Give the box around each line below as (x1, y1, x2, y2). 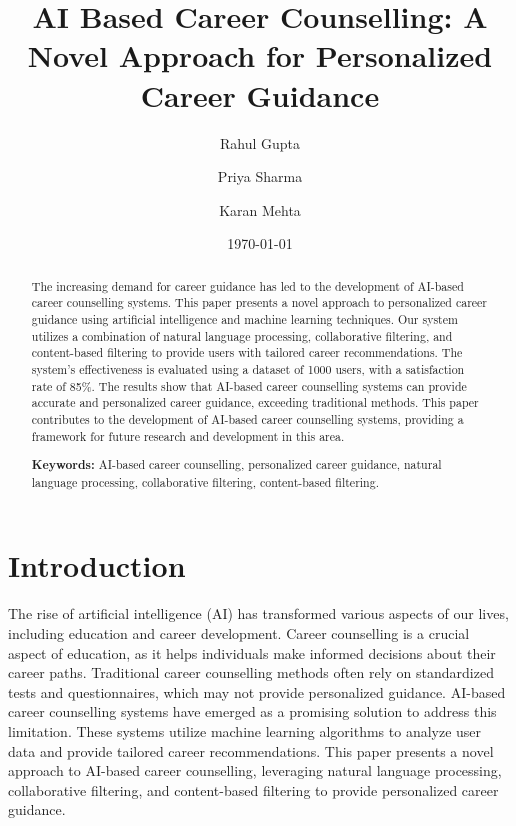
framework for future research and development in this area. (31, 427, 345, 444)
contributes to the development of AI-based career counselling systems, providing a (31, 410, 464, 427)
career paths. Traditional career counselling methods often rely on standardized (8, 662, 494, 683)
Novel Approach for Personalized (27, 35, 493, 76)
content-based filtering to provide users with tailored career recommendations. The (31, 344, 463, 361)
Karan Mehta (219, 199, 301, 220)
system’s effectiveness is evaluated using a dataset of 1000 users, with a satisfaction (31, 360, 465, 377)
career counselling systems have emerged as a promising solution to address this (8, 701, 497, 722)
